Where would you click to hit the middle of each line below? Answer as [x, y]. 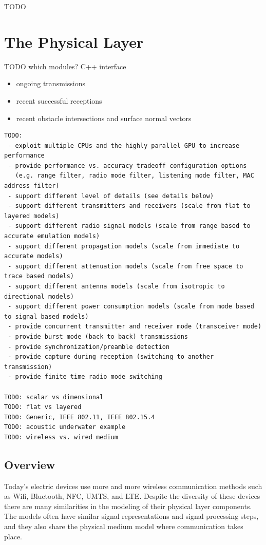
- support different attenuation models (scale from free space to [126, 266]
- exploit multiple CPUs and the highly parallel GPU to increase [124, 145]
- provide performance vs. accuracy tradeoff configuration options [127, 166]
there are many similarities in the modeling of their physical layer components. [128, 506]
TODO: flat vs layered [43, 407]
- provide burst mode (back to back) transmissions [98, 336]
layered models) [32, 216]
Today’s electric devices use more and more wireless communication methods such [133, 486]
